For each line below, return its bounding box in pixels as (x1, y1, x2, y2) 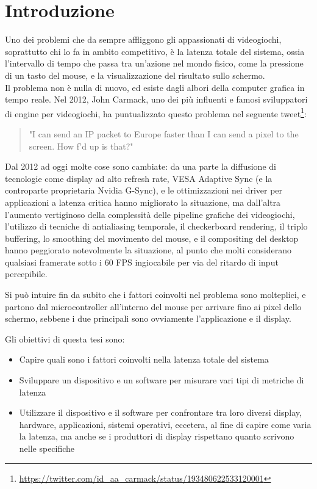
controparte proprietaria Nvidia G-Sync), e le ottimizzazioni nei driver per (5, 184, 283, 197)
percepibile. (5, 267, 48, 280)
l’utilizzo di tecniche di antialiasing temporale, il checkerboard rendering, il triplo (5, 220, 308, 233)
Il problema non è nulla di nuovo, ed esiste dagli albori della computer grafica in (5, 81, 305, 93)
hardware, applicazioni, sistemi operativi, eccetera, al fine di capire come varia (19, 418, 312, 430)
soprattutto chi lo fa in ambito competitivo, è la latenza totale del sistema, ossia (5, 45, 305, 57)
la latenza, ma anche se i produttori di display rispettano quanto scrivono (19, 430, 294, 443)
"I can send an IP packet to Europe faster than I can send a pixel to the (29, 127, 299, 140)
